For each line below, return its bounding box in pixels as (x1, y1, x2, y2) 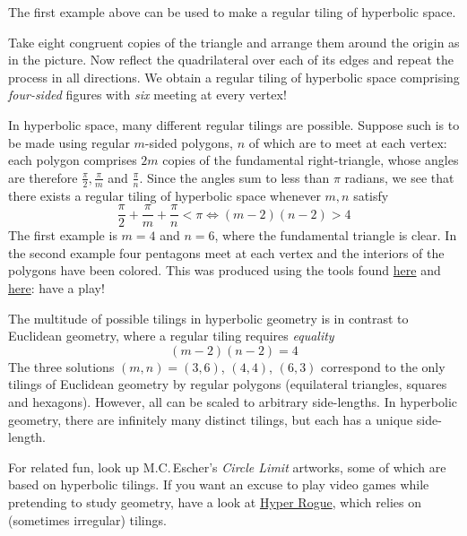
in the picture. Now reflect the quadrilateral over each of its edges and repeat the (8, 50, 454, 69)
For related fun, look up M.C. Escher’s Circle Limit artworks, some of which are (8, 457, 446, 476)
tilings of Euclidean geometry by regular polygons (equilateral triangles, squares (8, 375, 447, 393)
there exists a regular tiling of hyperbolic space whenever (8, 186, 321, 204)
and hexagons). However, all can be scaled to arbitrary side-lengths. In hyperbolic (8, 392, 458, 411)
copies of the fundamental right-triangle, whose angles (162, 151, 459, 169)
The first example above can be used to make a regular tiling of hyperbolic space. (8, 3, 456, 21)
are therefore (8, 168, 78, 186)
